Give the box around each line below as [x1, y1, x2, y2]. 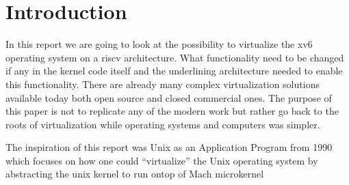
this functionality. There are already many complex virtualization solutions [5, 76, 320, 91]
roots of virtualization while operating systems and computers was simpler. [5, 117, 320, 131]
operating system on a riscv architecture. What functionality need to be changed [5, 50, 344, 64]
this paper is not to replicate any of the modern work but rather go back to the [5, 104, 339, 118]
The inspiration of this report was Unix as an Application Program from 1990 [5, 140, 333, 154]
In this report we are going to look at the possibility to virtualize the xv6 [5, 37, 313, 51]
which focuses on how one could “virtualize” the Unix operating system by [5, 153, 318, 167]
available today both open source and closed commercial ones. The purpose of [5, 90, 332, 104]
